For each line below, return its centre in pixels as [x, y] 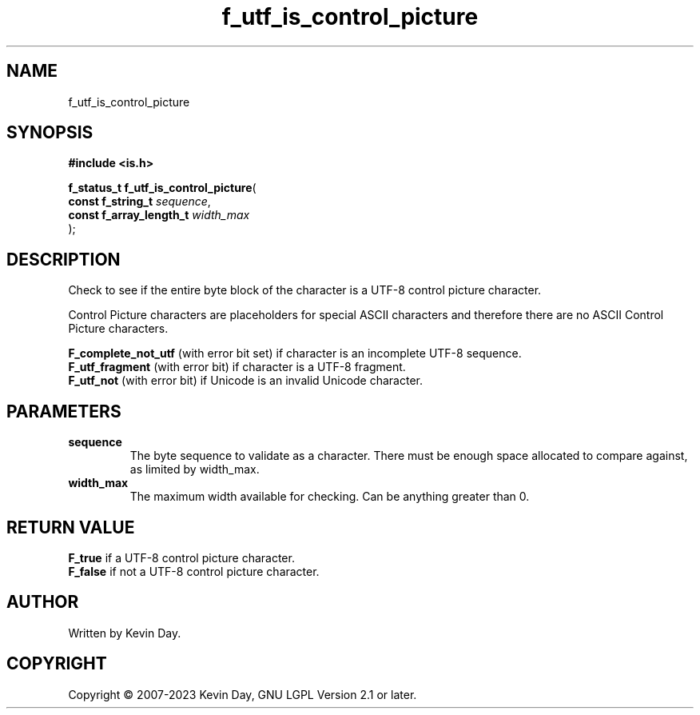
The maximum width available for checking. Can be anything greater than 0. [330, 497]
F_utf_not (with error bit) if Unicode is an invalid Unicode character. [246, 381]
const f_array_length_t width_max [159, 215]
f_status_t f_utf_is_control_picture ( [162, 188]
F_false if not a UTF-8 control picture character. [194, 571]
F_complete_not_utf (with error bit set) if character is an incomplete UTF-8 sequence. [295, 354]
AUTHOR [43, 602]
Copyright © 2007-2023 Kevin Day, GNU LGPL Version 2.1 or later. [243, 694]
